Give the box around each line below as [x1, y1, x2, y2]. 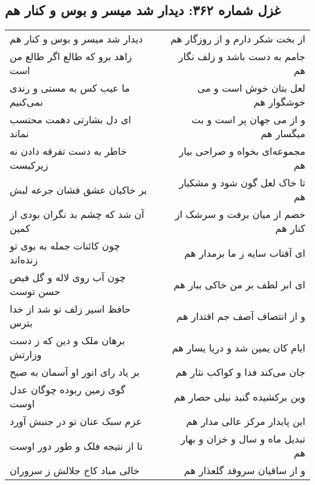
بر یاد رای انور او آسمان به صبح [10, 365, 140, 379]
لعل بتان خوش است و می [197, 81, 305, 95]
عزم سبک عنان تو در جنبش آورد [10, 414, 142, 429]
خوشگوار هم [253, 95, 305, 109]
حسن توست [10, 284, 61, 299]
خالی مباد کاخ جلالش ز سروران [10, 463, 140, 478]
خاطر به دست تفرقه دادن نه [10, 144, 127, 158]
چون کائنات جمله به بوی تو [10, 239, 121, 253]
